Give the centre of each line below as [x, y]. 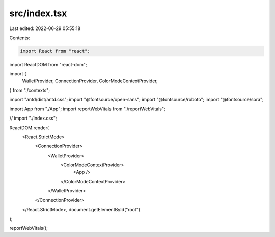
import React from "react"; [55, 51]
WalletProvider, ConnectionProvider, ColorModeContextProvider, [90, 81]
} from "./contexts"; [30, 90]
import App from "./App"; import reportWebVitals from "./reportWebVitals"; [87, 109]
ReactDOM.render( [29, 128]
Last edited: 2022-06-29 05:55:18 [45, 28]
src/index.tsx [38, 13]
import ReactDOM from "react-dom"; [48, 64]
